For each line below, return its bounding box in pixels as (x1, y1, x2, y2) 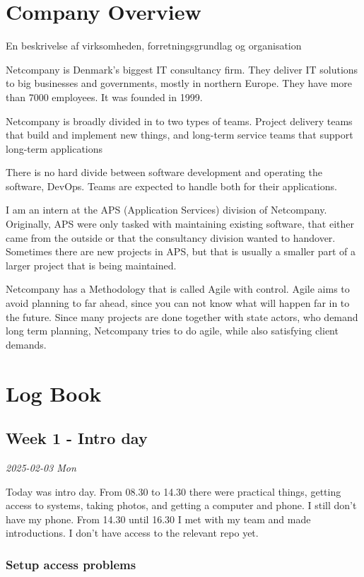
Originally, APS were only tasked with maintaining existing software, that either (6, 216, 354, 231)
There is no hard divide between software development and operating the (6, 165, 322, 180)
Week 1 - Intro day (6, 427, 148, 449)
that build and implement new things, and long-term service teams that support (6, 127, 353, 142)
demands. (6, 337, 47, 351)
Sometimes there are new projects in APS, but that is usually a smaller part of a (6, 244, 356, 259)
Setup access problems (6, 555, 136, 573)
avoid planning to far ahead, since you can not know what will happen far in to (6, 296, 350, 310)
